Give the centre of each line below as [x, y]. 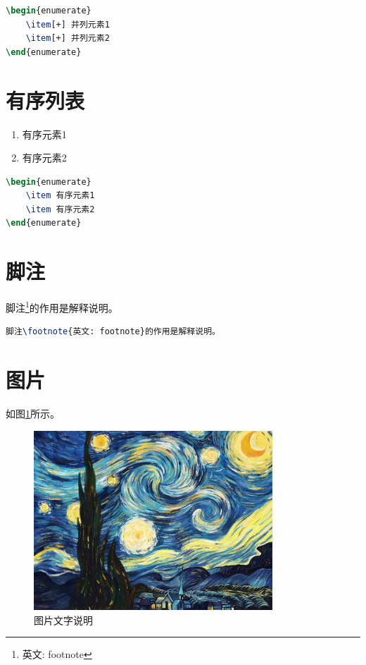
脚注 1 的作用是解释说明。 [62, 306]
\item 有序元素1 [60, 196]
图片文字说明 [63, 620]
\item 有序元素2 [60, 209]
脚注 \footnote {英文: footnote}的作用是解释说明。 [113, 332]
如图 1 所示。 [33, 414]
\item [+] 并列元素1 [68, 24]
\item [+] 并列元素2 [68, 38]
